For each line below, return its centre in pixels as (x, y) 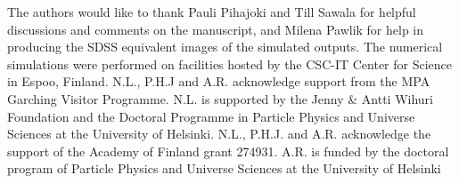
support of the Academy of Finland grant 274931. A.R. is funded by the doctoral (228, 151)
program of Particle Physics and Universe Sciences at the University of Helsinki (224, 168)
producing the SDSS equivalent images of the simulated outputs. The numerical (225, 47)
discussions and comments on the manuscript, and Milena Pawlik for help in (216, 29)
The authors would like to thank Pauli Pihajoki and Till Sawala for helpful (212, 12)
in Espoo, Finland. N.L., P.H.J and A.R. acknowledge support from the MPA (219, 81)
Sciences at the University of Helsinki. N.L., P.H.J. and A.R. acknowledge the (219, 134)
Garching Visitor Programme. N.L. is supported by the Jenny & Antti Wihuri (220, 98)
